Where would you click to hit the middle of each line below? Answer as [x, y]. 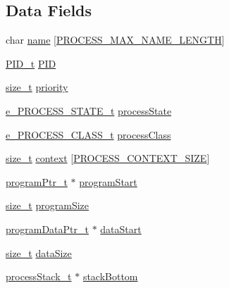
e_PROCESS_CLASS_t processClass [88, 134]
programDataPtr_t [47, 228]
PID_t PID [31, 63]
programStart [108, 181]
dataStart [121, 228]
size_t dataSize [39, 252]
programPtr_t [37, 181]
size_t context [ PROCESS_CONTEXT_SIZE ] [108, 158]
